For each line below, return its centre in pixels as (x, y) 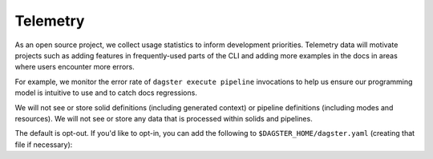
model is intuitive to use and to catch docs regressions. (106, 93)
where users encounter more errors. (75, 67)
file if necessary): (44, 145)
